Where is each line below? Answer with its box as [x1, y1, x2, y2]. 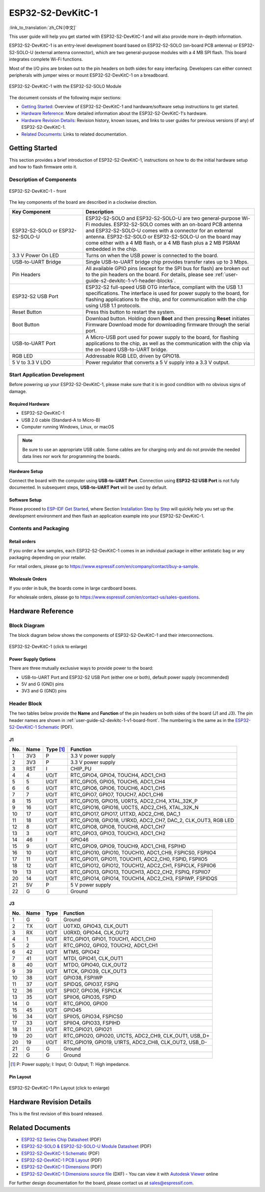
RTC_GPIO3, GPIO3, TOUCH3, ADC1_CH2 [70, 830, 166, 836]
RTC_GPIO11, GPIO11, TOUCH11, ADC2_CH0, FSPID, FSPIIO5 [70, 856, 208, 863]
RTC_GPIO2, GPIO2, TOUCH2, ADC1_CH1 [63, 942, 158, 949]
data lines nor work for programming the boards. [22, 453, 121, 459]
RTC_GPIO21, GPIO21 [63, 1026, 112, 1033]
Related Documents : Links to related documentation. [21, 131, 128, 137]
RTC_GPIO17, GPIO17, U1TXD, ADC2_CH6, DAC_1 [70, 810, 181, 817]
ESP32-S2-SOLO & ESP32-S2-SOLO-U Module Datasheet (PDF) [21, 1143, 152, 1149]
